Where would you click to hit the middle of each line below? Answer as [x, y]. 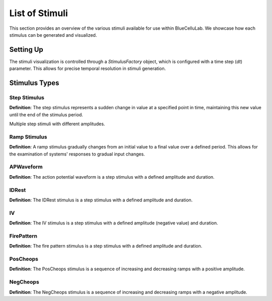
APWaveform [26, 167]
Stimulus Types [34, 83]
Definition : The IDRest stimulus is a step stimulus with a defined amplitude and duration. [101, 200]
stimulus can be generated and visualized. [53, 35]
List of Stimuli [39, 13]
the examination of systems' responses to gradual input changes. [77, 154]
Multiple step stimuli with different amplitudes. [57, 124]
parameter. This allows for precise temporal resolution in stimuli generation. [88, 68]
